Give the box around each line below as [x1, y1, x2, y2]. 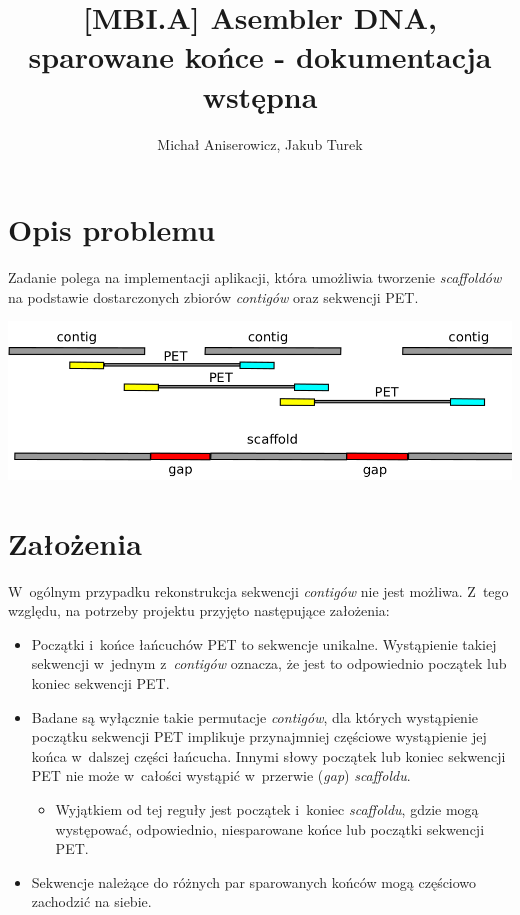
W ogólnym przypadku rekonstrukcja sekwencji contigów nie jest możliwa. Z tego [8, 580, 509, 601]
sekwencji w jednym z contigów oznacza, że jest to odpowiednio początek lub [31, 653, 507, 674]
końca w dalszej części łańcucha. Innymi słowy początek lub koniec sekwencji [31, 745, 506, 766]
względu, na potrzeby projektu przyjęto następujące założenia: [8, 600, 390, 621]
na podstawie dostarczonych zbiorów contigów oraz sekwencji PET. [8, 286, 419, 307]
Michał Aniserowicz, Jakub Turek [157, 133, 363, 154]
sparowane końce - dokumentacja [28, 36, 492, 77]
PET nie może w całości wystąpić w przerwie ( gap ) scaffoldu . [31, 765, 411, 786]
